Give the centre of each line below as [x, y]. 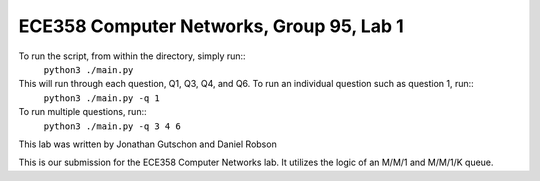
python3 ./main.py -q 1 [101, 98]
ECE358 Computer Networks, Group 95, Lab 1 [211, 26]
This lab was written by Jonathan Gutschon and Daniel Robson [147, 144]
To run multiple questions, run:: [82, 112]
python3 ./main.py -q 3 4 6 [112, 126]
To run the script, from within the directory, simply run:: [132, 56]
